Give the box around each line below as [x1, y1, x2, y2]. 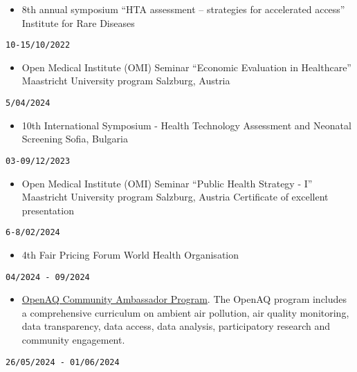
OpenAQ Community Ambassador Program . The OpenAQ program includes [21, 292, 347, 306]
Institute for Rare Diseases [21, 15, 135, 30]
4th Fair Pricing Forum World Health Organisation [21, 247, 239, 261]
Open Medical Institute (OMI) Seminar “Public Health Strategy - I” [21, 176, 313, 190]
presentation [21, 203, 74, 217]
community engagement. [21, 333, 125, 346]
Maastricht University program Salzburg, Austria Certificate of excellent [21, 189, 329, 204]
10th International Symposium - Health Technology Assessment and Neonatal [21, 118, 351, 132]
